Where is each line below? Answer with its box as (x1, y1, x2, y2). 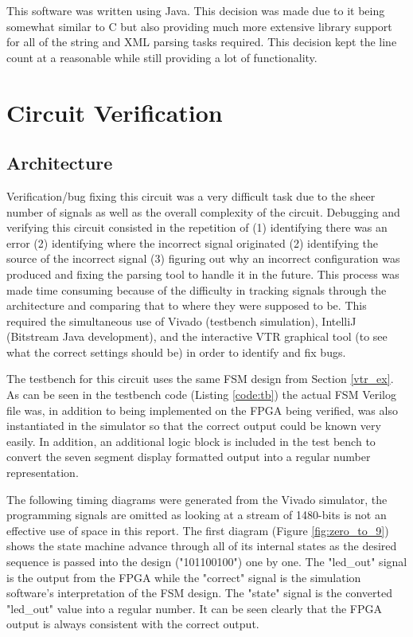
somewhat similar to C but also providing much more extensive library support (6, 18, 392, 34)
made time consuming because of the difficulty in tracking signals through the (6, 281, 387, 298)
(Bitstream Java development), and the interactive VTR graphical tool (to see (6, 328, 388, 345)
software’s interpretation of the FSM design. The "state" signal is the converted (6, 584, 392, 601)
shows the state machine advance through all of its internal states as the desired (6, 537, 397, 554)
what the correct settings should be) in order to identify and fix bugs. (6, 343, 346, 360)
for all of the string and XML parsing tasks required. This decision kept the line (6, 33, 397, 50)
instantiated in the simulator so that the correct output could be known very (6, 417, 381, 434)
